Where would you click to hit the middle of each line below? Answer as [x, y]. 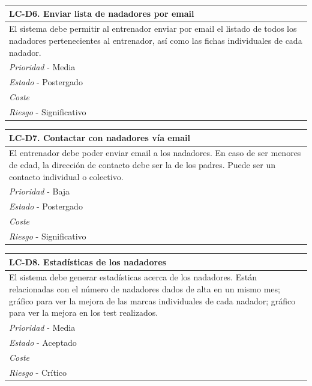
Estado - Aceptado [43, 342]
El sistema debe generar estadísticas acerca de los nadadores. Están [133, 277]
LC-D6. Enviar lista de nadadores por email [102, 13]
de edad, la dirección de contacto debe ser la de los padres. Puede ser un [142, 164]
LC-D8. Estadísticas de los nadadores [88, 261]
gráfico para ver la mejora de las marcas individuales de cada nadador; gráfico [152, 300]
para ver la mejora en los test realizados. [84, 312]
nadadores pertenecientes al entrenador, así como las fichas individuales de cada [156, 40]
